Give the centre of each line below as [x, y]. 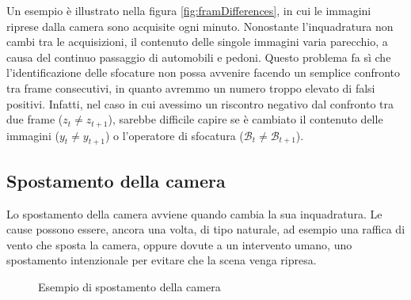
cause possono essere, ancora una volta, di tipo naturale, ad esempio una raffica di [206, 229]
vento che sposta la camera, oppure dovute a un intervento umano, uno [179, 244]
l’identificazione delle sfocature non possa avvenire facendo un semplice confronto [204, 72]
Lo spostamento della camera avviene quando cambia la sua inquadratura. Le [194, 213]
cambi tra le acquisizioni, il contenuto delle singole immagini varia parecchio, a [197, 42]
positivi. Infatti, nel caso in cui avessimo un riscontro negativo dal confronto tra [200, 103]
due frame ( [35, 119]
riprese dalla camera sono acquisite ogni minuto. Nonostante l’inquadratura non [200, 26]
